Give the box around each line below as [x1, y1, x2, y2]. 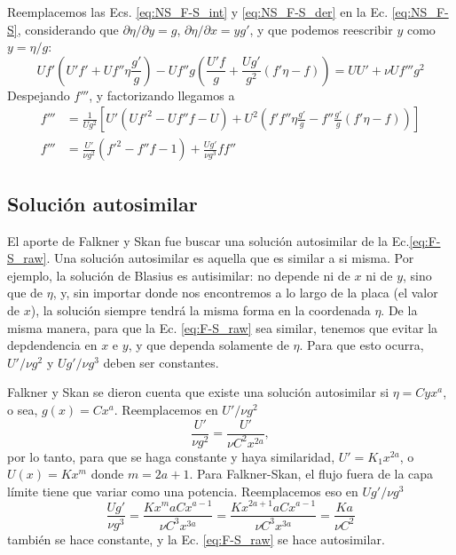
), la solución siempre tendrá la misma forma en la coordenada [30, 301, 371, 320]
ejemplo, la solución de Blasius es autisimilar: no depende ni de [7, 266, 350, 284]
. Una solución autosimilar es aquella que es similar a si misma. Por [46, 249, 414, 267]
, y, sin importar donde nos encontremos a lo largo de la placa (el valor [52, 283, 438, 302]
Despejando [7, 85, 70, 104]
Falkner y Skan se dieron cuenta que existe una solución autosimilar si [7, 383, 389, 401]
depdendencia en [7, 336, 98, 354]
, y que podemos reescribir [249, 20, 393, 38]
